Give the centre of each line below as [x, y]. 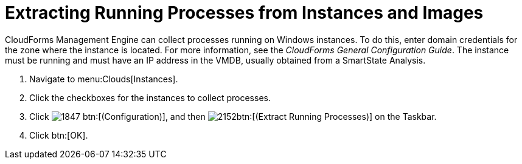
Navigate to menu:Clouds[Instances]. [104, 79]
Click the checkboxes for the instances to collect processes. [150, 97]
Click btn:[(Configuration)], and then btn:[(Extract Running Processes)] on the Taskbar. [233, 116]
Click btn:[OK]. [59, 135]
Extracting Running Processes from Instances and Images [244, 13]
